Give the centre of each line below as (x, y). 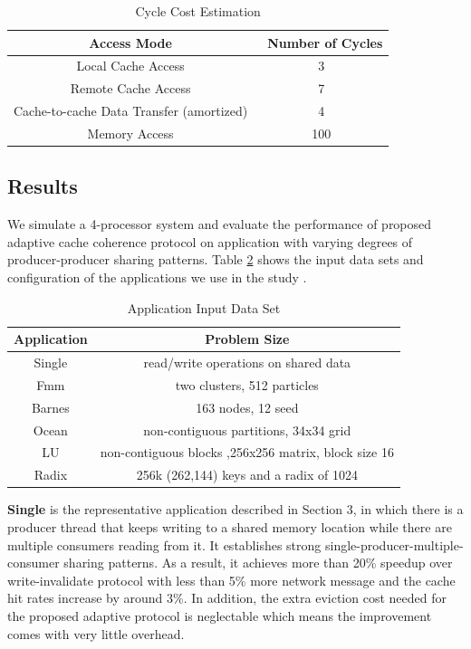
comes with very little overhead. (96, 633)
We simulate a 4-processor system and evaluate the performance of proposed (220, 224)
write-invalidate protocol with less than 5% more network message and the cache (231, 580)
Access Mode (130, 42)
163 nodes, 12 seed (247, 407)
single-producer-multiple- (394, 544)
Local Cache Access (130, 66)
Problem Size (247, 339)
